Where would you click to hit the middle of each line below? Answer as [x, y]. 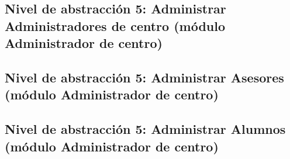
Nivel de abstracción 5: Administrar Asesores [144, 77]
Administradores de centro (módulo [115, 25]
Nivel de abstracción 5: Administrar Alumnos [145, 129]
